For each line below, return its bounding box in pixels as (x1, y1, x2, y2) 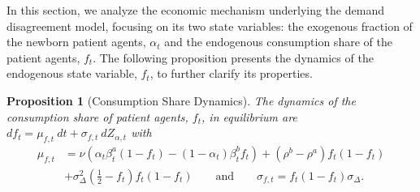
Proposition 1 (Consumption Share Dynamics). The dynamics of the (6, 92, 356, 109)
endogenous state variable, (6, 65, 137, 82)
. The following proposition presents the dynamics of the (93, 49, 374, 66)
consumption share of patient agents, (6, 108, 188, 125)
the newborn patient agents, (6, 33, 146, 50)
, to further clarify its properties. (149, 65, 313, 82)
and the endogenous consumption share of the (164, 33, 392, 50)
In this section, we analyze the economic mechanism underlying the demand (6, 2, 384, 18)
